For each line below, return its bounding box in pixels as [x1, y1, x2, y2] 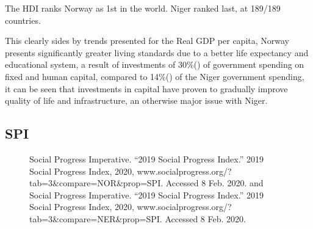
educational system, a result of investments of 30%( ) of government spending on [5, 58, 304, 71]
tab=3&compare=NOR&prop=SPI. [29, 176, 164, 189]
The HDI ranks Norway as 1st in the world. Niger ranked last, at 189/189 [5, 2, 281, 14]
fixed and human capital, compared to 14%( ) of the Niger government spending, [5, 70, 304, 82]
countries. [5, 13, 41, 26]
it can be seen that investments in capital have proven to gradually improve [5, 82, 288, 95]
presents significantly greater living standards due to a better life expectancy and [5, 46, 309, 59]
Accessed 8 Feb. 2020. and [165, 176, 264, 189]
